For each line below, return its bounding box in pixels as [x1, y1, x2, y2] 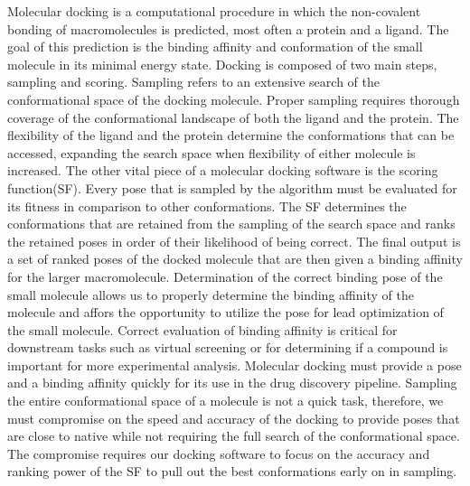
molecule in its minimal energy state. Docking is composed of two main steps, [7, 54, 437, 73]
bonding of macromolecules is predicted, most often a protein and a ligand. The [7, 19, 449, 38]
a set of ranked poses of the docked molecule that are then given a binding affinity [7, 249, 463, 268]
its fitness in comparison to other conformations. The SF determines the [7, 196, 407, 215]
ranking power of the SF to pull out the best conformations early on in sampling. [7, 462, 457, 481]
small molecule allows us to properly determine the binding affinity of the [7, 285, 414, 304]
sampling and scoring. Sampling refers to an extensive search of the [7, 72, 380, 91]
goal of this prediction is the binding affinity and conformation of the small [7, 37, 423, 56]
